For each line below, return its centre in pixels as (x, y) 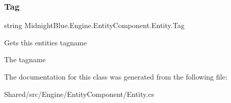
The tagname (25, 59)
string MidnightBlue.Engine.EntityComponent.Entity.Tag (94, 25)
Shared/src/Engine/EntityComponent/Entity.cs (79, 94)
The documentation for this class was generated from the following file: (116, 76)
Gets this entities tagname (45, 42)
